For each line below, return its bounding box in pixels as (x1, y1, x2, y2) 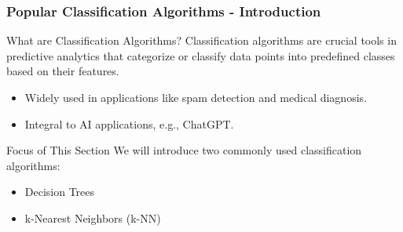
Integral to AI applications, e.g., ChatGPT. (24, 115, 234, 132)
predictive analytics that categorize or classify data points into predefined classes (6, 47, 395, 63)
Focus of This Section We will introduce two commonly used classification (6, 142, 362, 158)
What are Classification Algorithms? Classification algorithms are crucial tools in (6, 32, 397, 49)
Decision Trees (24, 183, 95, 200)
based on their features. (6, 63, 119, 79)
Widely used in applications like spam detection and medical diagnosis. (24, 89, 367, 105)
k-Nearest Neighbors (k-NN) (24, 209, 161, 226)
